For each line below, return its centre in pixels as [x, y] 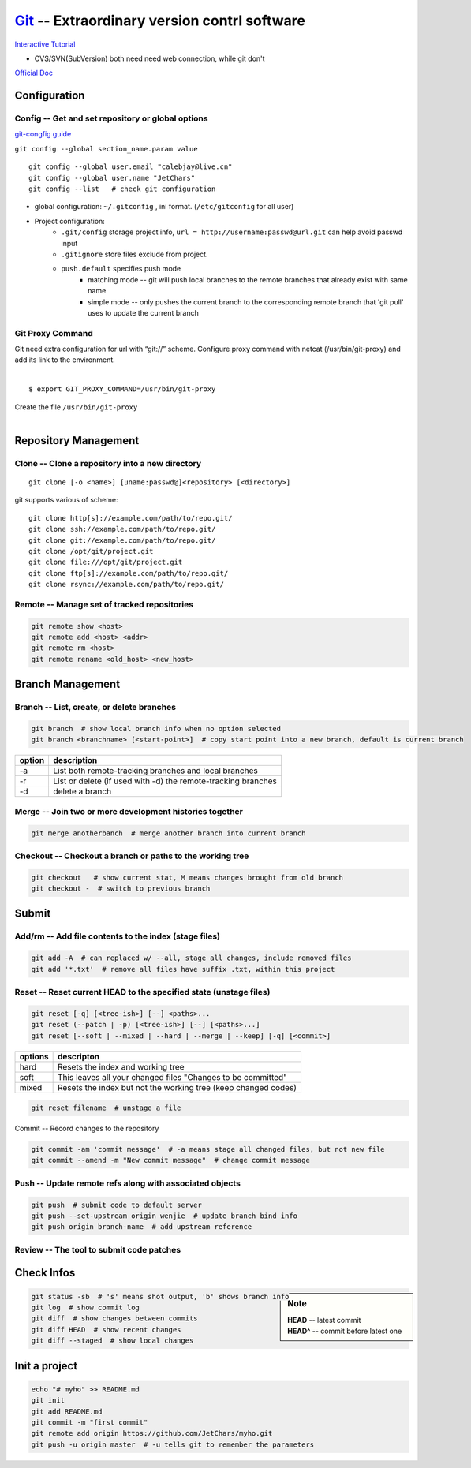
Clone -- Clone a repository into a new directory [108, 463]
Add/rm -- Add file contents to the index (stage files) [118, 936]
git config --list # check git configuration [122, 189]
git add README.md [67, 1411]
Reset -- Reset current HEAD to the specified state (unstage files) [142, 992]
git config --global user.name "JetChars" [112, 178]
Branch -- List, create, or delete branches [95, 708]
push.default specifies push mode [121, 269]
